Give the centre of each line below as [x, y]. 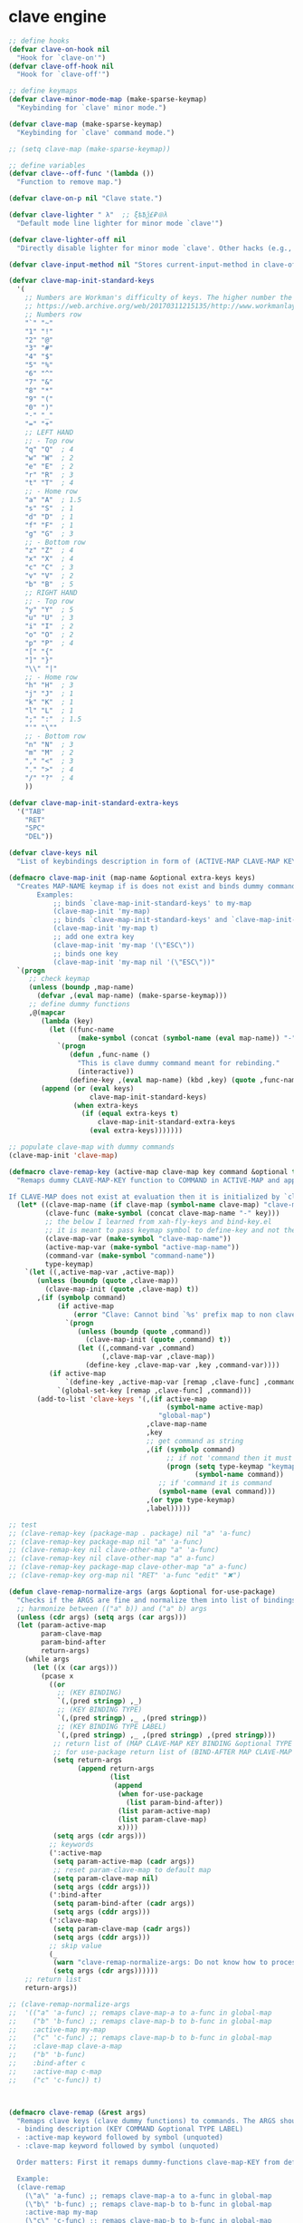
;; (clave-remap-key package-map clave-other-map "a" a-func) [128, 1567]
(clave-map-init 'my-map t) [106, 928]
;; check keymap [59, 979]
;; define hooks [39, 41]
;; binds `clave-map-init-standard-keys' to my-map [152, 903]
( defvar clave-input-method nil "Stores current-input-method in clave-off [154, 265]
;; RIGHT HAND [51, 592]
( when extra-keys [106, 1105]
